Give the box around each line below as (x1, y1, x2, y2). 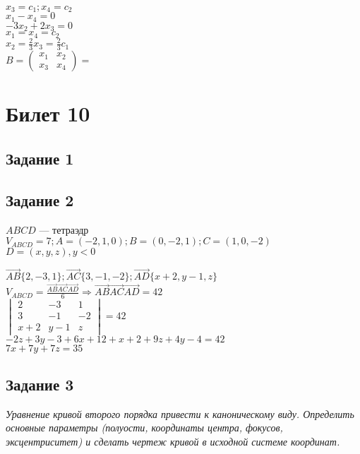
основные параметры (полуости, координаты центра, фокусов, (6, 420, 283, 435)
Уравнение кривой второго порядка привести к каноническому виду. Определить (6, 406, 354, 421)
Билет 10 (6, 99, 90, 128)
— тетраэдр (39, 222, 89, 237)
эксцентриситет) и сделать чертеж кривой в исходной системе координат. (6, 434, 340, 448)
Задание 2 (6, 189, 74, 210)
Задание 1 (6, 147, 74, 169)
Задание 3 (6, 373, 74, 395)
